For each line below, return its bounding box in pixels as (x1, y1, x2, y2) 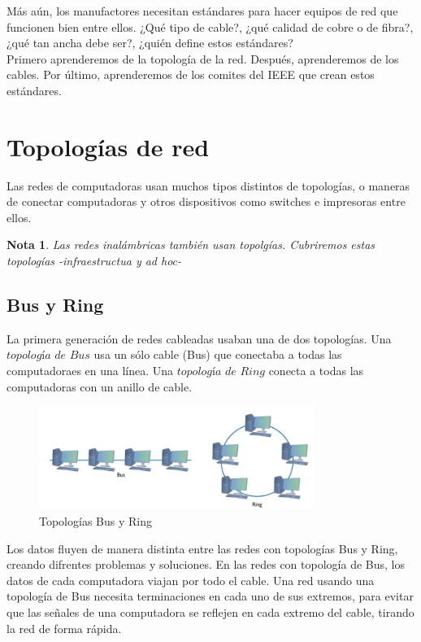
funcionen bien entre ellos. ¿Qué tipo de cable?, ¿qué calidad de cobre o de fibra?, (7, 18, 414, 35)
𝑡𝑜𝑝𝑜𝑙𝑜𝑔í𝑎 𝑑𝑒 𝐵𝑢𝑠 (7, 350, 90, 362)
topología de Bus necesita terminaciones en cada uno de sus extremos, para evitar (7, 587, 414, 605)
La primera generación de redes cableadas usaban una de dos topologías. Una (7, 330, 392, 347)
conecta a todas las (268, 362, 364, 379)
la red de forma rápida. (7, 619, 122, 636)
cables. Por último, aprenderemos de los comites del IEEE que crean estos (7, 66, 375, 83)
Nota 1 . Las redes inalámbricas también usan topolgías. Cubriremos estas (7, 236, 375, 253)
